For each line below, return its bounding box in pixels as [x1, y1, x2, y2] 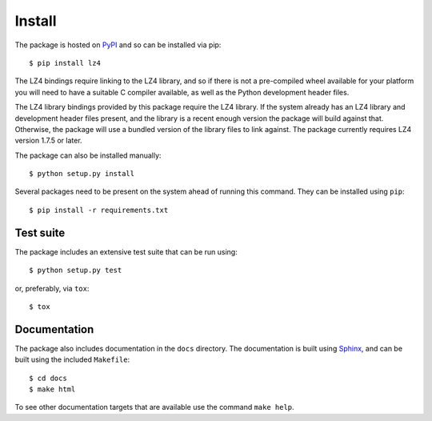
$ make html [29, 385, 76, 394]
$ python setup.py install [29, 169, 135, 178]
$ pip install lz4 [29, 58, 102, 67]
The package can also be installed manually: [14, 150, 162, 160]
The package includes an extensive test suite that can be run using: [14, 247, 238, 256]
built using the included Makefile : [14, 355, 130, 364]
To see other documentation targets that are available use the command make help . [14, 403, 295, 412]
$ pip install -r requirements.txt [29, 205, 169, 215]
